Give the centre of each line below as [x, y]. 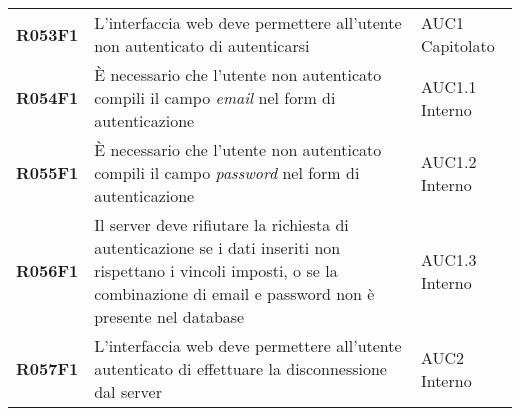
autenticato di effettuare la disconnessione [240, 368]
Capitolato [457, 45]
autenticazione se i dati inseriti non [217, 247]
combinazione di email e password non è [234, 293]
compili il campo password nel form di [227, 172]
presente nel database [169, 316]
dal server [128, 391]
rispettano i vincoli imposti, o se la [216, 270]
